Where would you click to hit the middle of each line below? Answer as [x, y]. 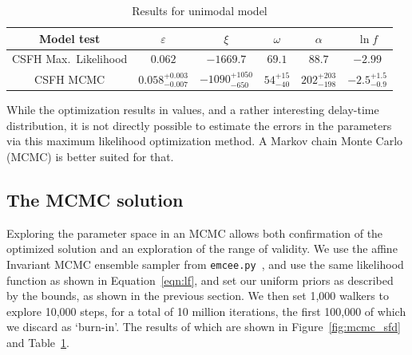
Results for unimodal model [200, 10]
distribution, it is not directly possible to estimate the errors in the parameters [199, 125]
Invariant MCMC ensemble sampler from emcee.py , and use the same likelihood [205, 264]
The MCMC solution [95, 199]
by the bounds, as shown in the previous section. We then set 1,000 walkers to [198, 296]
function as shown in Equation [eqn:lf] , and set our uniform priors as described [200, 280]
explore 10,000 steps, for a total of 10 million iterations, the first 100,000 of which [206, 311]
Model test [70, 38]
